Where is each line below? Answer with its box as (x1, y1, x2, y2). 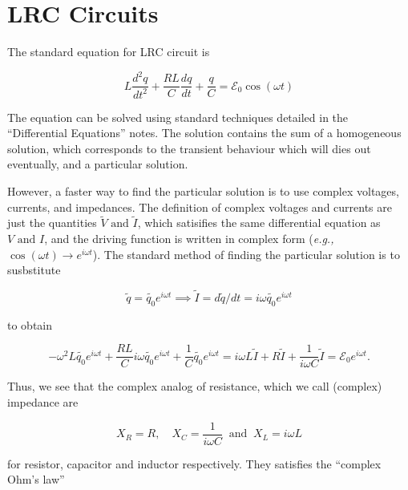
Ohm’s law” (7, 471, 65, 488)
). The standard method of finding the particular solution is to (92, 245, 400, 262)
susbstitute (7, 261, 61, 278)
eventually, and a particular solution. (7, 156, 188, 172)
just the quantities (7, 214, 97, 231)
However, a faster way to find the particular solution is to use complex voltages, (7, 183, 399, 199)
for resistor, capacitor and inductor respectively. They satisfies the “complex (7, 455, 382, 472)
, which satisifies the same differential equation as (137, 214, 381, 231)
